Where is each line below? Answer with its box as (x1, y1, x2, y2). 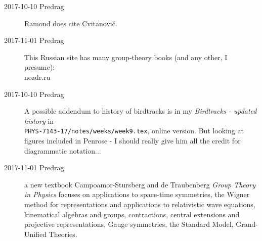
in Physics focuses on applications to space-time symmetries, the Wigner (24, 189, 250, 200)
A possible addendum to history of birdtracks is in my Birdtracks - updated (24, 106, 257, 116)
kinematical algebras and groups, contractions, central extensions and (24, 209, 240, 219)
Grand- (236, 219, 258, 229)
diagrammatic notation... (24, 145, 101, 156)
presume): (24, 62, 55, 72)
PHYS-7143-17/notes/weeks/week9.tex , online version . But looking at (24, 125, 244, 136)
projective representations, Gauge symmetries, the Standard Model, (24, 219, 234, 229)
